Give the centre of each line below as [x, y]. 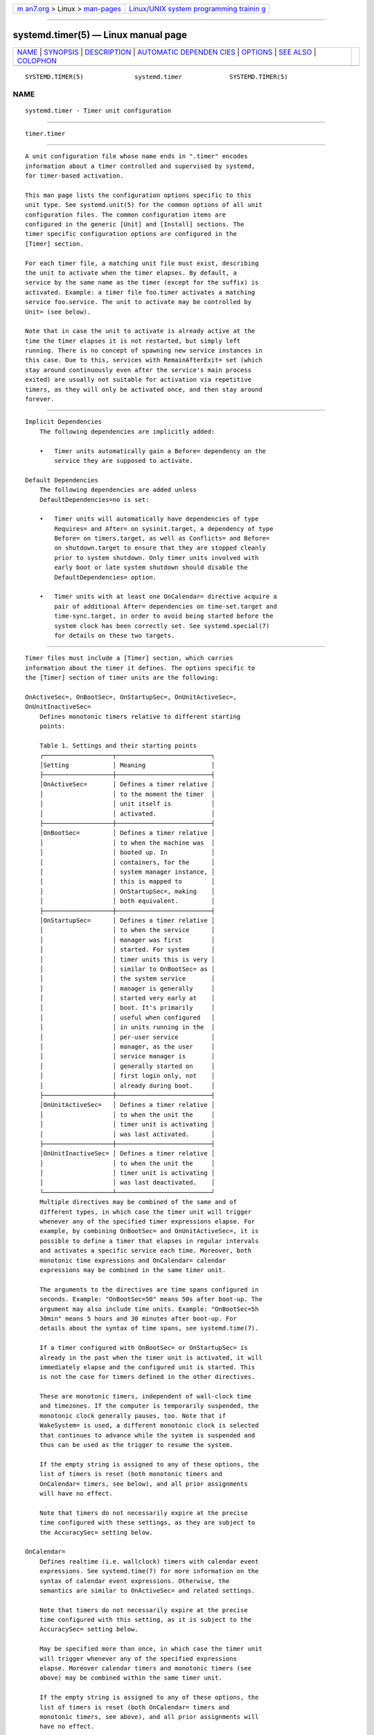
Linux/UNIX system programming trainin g [197, 9]
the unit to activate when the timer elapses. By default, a [131, 273]
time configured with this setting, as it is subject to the [145, 1620]
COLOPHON [37, 60]
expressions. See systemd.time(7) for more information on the [149, 1571]
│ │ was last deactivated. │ [127, 1183]
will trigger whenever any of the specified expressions [138, 1658]
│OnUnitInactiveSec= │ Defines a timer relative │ [127, 1153]
